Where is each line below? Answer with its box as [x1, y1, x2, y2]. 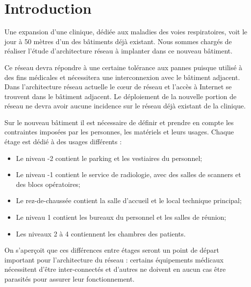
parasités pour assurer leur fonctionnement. [4, 274, 135, 284]
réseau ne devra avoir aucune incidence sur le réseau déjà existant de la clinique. [4, 101, 246, 111]
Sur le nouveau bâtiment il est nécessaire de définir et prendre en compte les [4, 117, 234, 127]
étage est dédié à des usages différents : [4, 136, 122, 147]
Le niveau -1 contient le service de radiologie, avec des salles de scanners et [16, 169, 241, 180]
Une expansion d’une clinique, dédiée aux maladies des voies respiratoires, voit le [4, 26, 248, 37]
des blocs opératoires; [16, 179, 80, 189]
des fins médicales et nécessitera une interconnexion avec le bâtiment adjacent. [4, 72, 240, 82]
